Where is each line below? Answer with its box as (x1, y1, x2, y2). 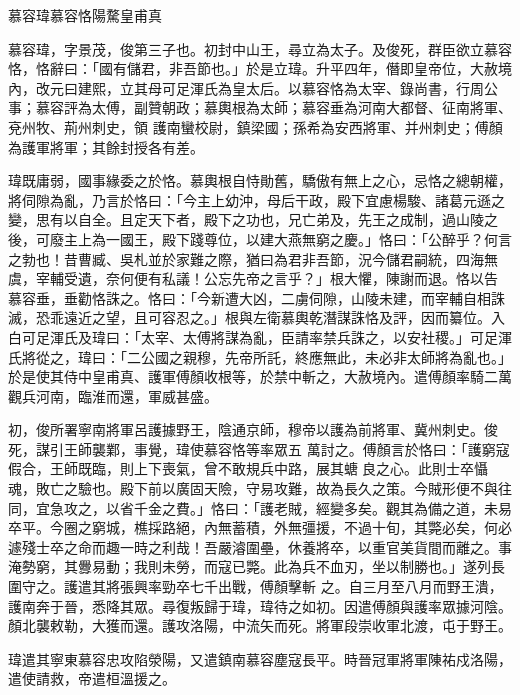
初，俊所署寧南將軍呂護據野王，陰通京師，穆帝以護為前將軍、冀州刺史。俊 (8, 419, 498, 440)
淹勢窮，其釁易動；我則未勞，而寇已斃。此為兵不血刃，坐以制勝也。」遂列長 (8, 556, 505, 577)
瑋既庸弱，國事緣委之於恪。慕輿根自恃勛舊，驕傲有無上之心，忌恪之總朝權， (8, 170, 512, 191)
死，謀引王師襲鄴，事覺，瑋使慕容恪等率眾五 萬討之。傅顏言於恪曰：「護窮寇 (8, 438, 510, 459)
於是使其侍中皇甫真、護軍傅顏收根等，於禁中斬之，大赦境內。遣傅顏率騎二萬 (8, 366, 512, 387)
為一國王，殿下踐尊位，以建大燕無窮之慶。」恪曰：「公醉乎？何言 (91, 228, 512, 249)
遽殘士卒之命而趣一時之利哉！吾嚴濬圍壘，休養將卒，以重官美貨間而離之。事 (8, 536, 512, 557)
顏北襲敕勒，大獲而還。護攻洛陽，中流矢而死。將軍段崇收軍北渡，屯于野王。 (8, 615, 512, 636)
